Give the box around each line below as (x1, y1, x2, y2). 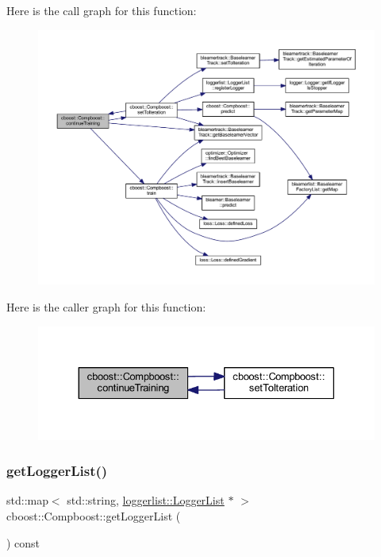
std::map (6, 492, 48, 509)
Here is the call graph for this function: (6, 2, 197, 18)
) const (6, 534, 40, 551)
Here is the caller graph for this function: (6, 299, 206, 315)
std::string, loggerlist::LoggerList (67, 492, 225, 509)
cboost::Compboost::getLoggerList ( (6, 508, 181, 524)
